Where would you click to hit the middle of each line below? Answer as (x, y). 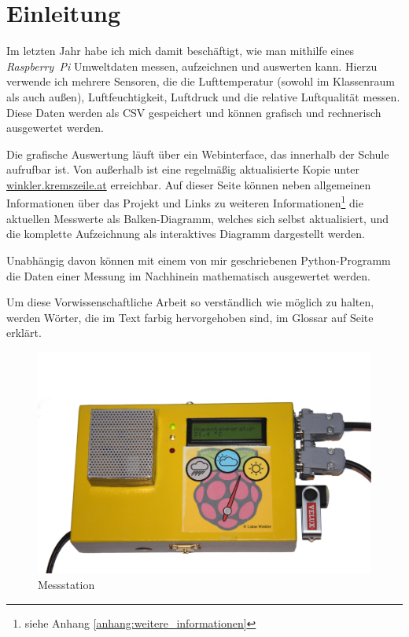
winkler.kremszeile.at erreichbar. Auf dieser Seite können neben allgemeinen (189, 184)
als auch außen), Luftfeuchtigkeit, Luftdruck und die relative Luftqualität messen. (203, 96)
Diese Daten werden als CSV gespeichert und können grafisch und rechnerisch (194, 112)
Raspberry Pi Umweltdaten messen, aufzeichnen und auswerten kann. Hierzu (192, 66)
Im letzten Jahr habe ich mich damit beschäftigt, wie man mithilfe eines (181, 51)
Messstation (66, 584)
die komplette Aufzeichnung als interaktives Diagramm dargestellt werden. (186, 234)
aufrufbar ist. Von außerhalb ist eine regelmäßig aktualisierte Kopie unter (183, 169)
